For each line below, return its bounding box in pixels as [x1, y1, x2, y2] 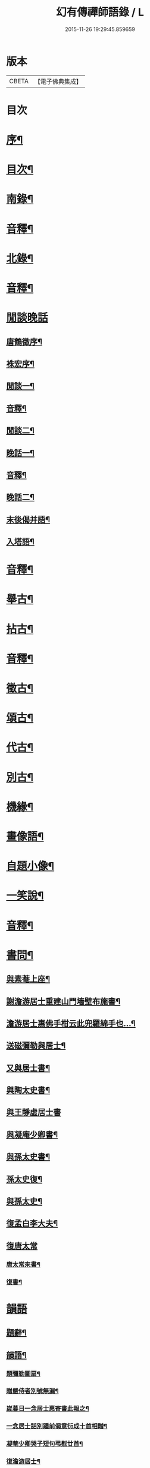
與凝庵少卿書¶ [6, 1130, 58, 1140]
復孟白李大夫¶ [6, 1218, 58, 1228]
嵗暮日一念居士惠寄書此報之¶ [6, 1405, 89, 1413]
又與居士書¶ [6, 1063, 51, 1073]
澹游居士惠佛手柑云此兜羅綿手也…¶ [6, 1018, 136, 1028]
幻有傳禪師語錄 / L [56, 5, 144, 19]
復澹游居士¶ [6, 1457, 40, 1466]
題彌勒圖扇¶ [6, 1369, 40, 1378]
